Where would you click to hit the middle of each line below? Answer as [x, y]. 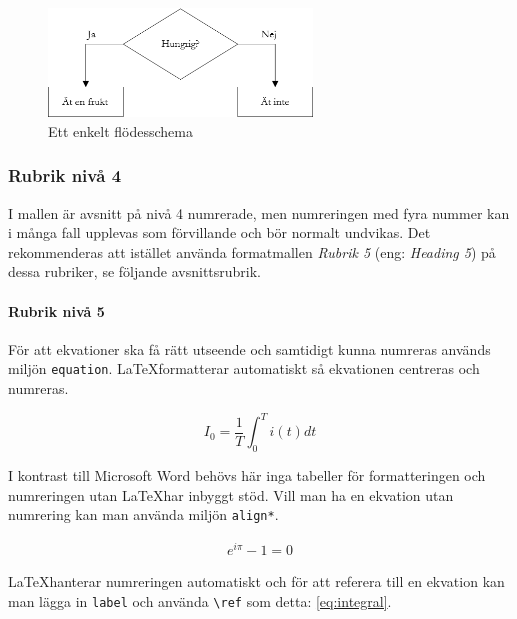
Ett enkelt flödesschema [120, 130]
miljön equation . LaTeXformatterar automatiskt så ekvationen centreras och [244, 368]
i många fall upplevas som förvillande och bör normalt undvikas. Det [219, 232]
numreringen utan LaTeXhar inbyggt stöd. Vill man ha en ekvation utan [231, 494]
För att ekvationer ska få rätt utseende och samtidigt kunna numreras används [249, 348]
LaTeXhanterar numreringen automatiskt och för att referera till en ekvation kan [256, 580]
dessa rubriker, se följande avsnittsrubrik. [135, 271]
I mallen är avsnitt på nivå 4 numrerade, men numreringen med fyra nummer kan [259, 212]
